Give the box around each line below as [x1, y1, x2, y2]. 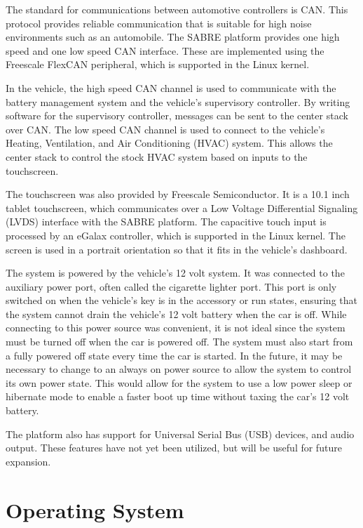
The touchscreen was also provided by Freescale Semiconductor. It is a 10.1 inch [6, 187, 350, 202]
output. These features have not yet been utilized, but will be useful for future [6, 440, 342, 455]
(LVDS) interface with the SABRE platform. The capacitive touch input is [6, 214, 327, 229]
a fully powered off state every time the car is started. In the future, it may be [6, 348, 343, 362]
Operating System [6, 495, 184, 524]
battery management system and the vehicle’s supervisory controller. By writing [6, 94, 350, 109]
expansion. [6, 454, 51, 468]
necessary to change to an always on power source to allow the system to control [6, 362, 352, 376]
